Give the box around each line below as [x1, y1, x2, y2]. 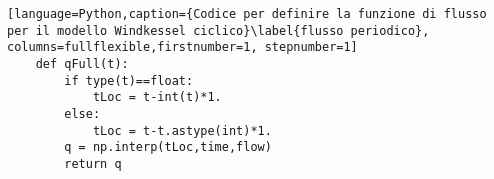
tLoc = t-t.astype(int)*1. [92, 123, 272, 138]
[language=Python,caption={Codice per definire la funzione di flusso [7, 7, 487, 21]
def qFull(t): [35, 56, 129, 71]
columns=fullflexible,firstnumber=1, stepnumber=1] [7, 40, 358, 55]
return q [64, 156, 122, 171]
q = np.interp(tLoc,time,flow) [64, 140, 272, 155]
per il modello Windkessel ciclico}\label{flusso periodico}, [7, 23, 430, 38]
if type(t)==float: [64, 73, 194, 88]
